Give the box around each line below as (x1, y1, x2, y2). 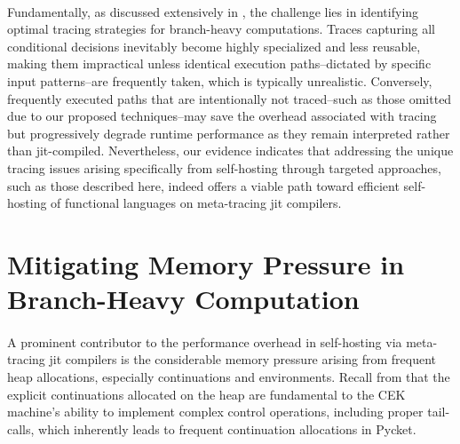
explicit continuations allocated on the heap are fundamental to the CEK (7, 385, 406, 403)
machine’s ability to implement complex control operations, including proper (7, 402, 424, 421)
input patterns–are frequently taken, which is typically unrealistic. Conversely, (7, 71, 432, 90)
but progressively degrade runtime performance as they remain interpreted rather (7, 123, 450, 142)
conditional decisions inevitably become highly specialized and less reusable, (7, 36, 421, 55)
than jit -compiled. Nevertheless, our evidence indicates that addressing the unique (7, 141, 454, 160)
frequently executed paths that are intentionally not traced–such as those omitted (7, 89, 452, 107)
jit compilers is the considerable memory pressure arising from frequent (49, 350, 437, 369)
